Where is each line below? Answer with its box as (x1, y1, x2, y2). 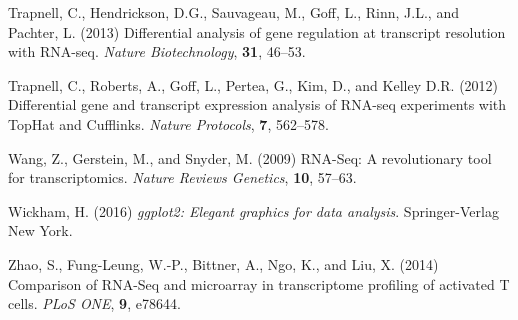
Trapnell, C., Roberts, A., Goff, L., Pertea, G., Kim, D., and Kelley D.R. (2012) (8, 74, 499, 95)
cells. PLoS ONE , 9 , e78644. (8, 293, 181, 314)
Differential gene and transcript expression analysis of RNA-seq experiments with (8, 94, 507, 115)
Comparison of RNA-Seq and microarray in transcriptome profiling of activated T (8, 273, 510, 294)
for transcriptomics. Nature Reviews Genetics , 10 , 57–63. (8, 167, 357, 188)
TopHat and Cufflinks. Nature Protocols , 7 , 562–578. (8, 113, 329, 134)
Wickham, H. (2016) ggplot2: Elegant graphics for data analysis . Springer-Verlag (8, 200, 499, 221)
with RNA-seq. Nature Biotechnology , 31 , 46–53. (8, 41, 306, 62)
